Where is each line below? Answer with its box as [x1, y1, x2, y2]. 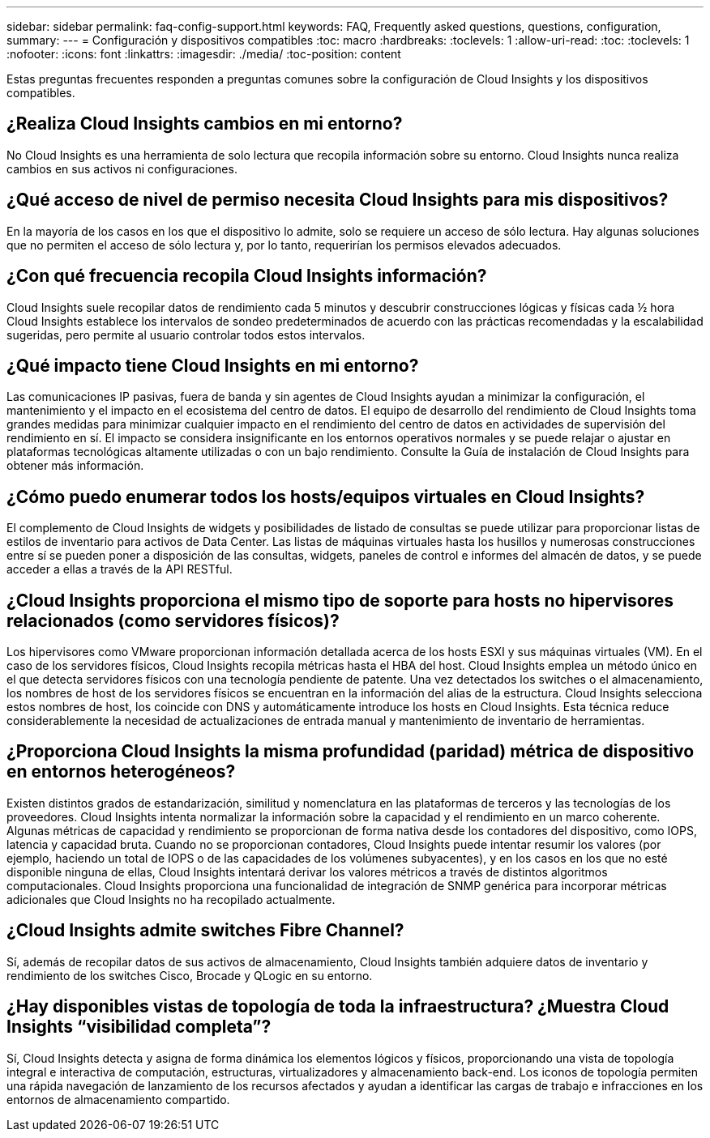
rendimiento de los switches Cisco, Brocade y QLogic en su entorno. [6, 968, 373, 982]
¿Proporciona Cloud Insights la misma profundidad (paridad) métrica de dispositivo [6, 741, 695, 762]
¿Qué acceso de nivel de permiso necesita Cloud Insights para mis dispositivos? [6, 190, 669, 211]
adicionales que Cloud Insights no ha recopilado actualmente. [6, 892, 336, 906]
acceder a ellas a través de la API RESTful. [6, 562, 233, 577]
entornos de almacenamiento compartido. [6, 1092, 230, 1106]
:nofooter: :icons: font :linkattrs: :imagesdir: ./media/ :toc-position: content [6, 47, 401, 61]
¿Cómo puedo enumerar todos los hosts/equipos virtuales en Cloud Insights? [6, 486, 645, 507]
